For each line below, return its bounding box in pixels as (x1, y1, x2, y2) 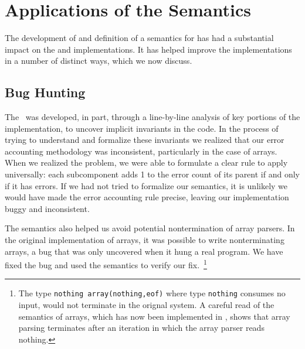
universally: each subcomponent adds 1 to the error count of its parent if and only (5, 168, 300, 180)
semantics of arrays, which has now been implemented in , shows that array (18, 310, 290, 322)
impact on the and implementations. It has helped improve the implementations (5, 43, 292, 55)
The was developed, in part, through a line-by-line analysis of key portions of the (5, 111, 300, 123)
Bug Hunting (5, 83, 86, 101)
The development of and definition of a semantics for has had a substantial (5, 32, 274, 44)
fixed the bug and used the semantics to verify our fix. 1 (5, 257, 207, 271)
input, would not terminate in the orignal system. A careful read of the (18, 299, 274, 311)
